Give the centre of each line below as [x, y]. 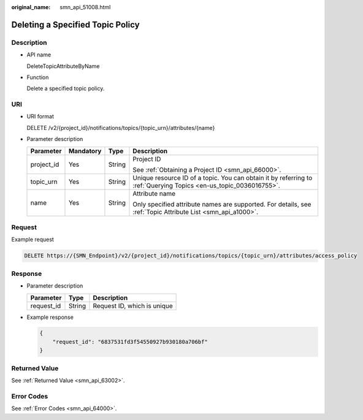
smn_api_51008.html [85, 7]
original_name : [31, 7]
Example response [50, 317]
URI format [40, 116]
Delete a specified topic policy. [66, 88]
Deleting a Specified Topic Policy [76, 25]
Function [38, 77]
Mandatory [85, 151]
